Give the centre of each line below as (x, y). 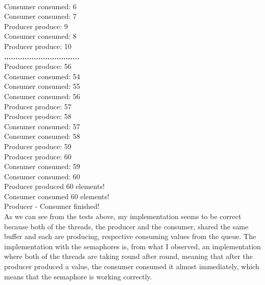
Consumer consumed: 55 (42, 86)
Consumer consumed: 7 (40, 16)
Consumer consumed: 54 (42, 76)
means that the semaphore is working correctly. (78, 276)
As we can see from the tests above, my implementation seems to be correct (123, 216)
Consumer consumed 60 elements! (57, 196)
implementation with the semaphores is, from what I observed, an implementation (132, 246)
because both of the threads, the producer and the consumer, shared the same (126, 226)
